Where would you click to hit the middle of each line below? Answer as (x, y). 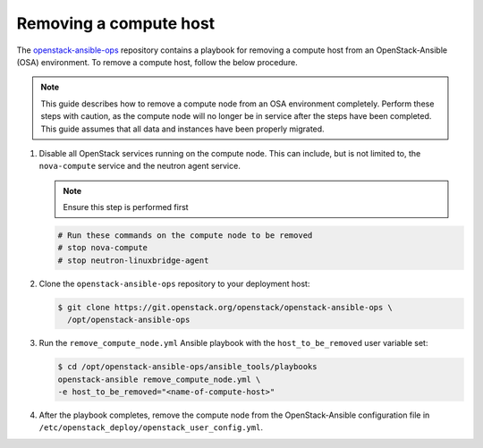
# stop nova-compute (102, 248)
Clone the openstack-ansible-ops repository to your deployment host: (174, 283)
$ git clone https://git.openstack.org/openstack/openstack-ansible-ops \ (225, 307)
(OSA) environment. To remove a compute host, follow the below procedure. (157, 62)
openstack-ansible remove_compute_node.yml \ (159, 379)
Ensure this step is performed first (126, 207)
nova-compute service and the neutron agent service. (140, 166)
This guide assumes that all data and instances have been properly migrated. (183, 129)
